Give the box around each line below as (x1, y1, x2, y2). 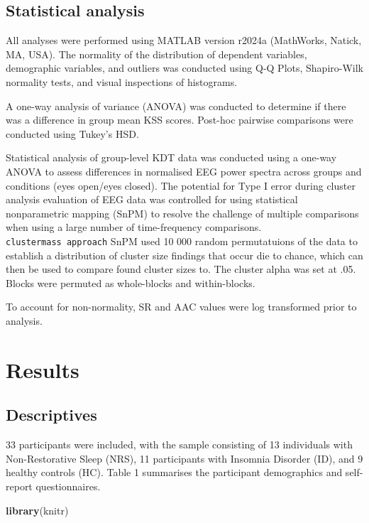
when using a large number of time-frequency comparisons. (6, 220, 262, 234)
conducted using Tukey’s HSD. (6, 126, 139, 141)
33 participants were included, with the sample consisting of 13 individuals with (6, 437, 353, 452)
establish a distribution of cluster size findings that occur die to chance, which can (6, 247, 363, 262)
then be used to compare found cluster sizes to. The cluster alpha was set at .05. (6, 261, 356, 276)
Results (6, 355, 79, 384)
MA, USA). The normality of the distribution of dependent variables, (6, 46, 307, 61)
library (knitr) (6, 502, 69, 517)
